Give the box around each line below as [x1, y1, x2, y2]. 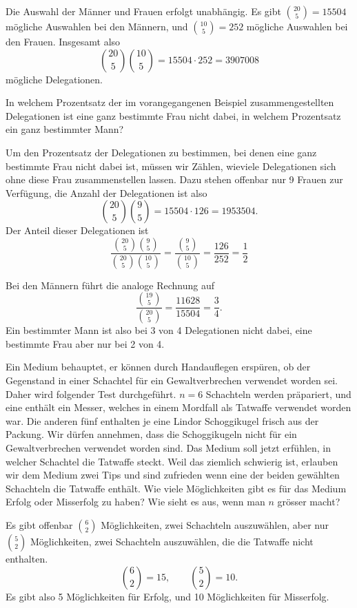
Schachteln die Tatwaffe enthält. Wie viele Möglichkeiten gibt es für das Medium [6, 481, 347, 495]
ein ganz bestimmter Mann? [6, 122, 124, 136]
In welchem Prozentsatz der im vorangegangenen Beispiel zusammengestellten [6, 95, 334, 109]
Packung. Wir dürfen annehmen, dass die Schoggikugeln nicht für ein [6, 427, 297, 441]
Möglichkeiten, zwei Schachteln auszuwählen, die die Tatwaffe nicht [30, 534, 314, 548]
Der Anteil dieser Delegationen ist [6, 223, 149, 238]
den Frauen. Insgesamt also [6, 34, 121, 48]
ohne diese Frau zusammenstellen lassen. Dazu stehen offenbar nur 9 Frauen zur [6, 172, 343, 187]
